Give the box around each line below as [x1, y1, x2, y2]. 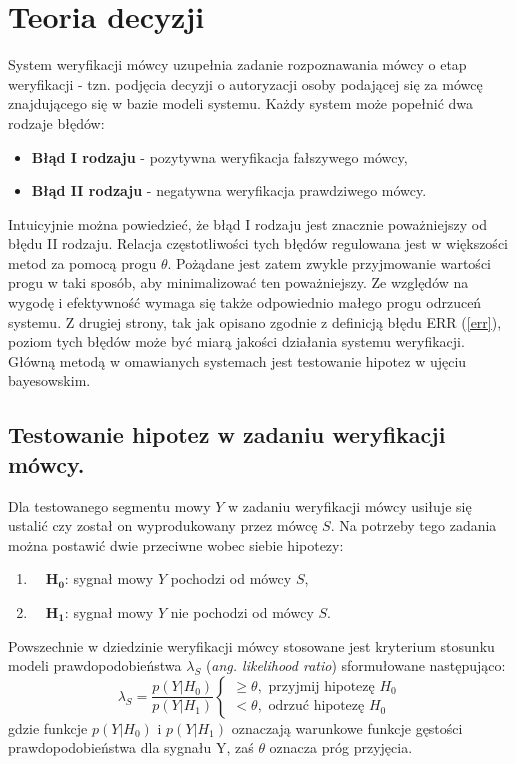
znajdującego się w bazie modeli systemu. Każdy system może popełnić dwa [8, 93, 474, 114]
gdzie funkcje [8, 717, 88, 738]
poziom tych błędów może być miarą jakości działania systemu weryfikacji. [8, 331, 465, 352]
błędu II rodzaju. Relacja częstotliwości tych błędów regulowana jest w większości [8, 233, 508, 254]
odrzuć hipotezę [268, 699, 365, 714]
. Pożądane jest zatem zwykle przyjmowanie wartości [167, 252, 491, 273]
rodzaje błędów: [8, 112, 105, 133]
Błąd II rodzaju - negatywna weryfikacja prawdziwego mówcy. [31, 180, 427, 201]
